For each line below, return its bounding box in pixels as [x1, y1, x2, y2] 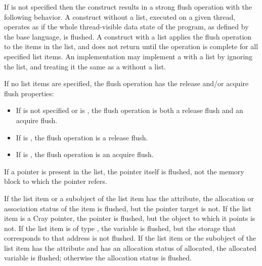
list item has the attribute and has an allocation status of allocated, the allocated [4, 242, 256, 253]
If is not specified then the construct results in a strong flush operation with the [4, 2, 252, 12]
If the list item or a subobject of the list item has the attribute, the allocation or [4, 193, 254, 203]
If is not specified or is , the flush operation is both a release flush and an [16, 105, 243, 116]
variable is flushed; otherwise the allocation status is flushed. [4, 252, 192, 263]
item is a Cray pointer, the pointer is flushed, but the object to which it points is [4, 213, 255, 223]
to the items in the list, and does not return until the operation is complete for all [4, 41, 258, 52]
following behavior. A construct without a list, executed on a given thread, [4, 11, 236, 22]
